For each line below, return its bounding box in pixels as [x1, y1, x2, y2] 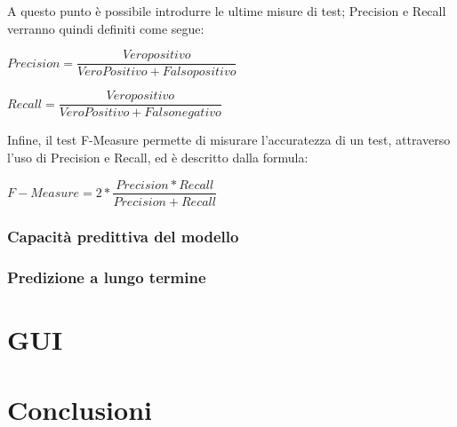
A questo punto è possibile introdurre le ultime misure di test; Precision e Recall [7, 2, 446, 20]
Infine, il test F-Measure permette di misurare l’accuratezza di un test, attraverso [7, 130, 451, 149]
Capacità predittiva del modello [7, 225, 239, 248]
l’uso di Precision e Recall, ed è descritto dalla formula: [7, 147, 309, 166]
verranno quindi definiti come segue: [7, 19, 204, 37]
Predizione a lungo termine [7, 266, 206, 289]
